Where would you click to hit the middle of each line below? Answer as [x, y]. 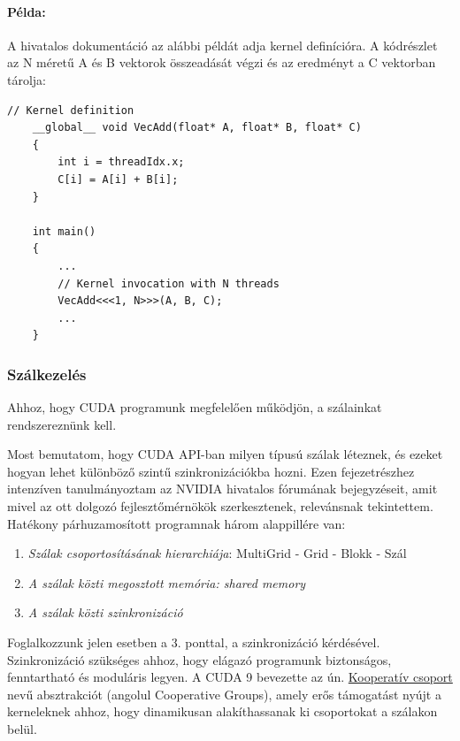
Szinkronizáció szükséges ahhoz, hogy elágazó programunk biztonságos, [199, 659]
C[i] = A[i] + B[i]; [118, 179]
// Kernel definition [71, 110]
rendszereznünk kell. [62, 424]
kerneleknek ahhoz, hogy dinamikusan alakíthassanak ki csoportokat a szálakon [222, 711]
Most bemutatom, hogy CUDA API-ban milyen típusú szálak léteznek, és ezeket [225, 454]
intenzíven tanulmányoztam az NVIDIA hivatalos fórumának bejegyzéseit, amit [222, 489]
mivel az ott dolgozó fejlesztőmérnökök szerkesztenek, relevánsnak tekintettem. [220, 506]
